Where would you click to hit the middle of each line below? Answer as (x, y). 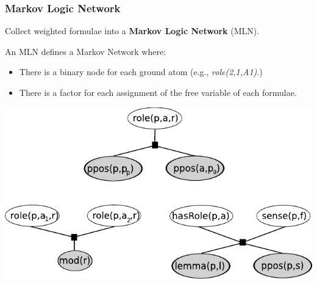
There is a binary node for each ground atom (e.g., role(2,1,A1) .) (141, 72)
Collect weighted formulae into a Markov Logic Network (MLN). (132, 31)
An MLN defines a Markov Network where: (86, 51)
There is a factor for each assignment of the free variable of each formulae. (158, 92)
